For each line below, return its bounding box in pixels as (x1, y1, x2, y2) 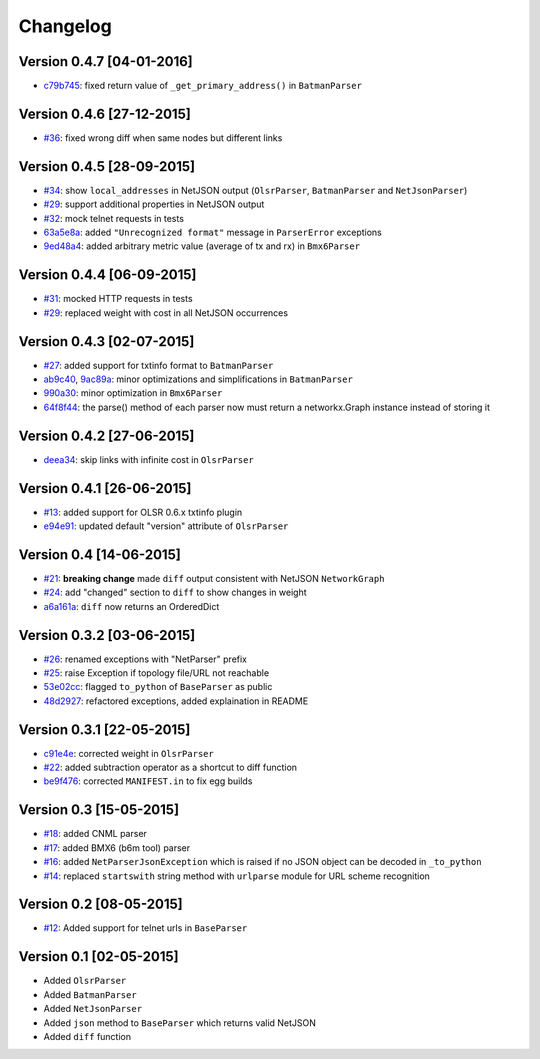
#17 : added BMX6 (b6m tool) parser (43, 841, 191, 854)
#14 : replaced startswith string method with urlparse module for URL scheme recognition (43, 870, 430, 882)
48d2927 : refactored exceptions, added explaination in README (43, 695, 309, 707)
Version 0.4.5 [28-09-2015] (18, 158, 196, 175)
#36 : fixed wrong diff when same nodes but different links (43, 131, 283, 144)
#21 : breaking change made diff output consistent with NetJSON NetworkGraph (43, 572, 385, 584)
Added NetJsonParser (43, 1003, 143, 1015)
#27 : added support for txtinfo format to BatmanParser (43, 359, 274, 371)
